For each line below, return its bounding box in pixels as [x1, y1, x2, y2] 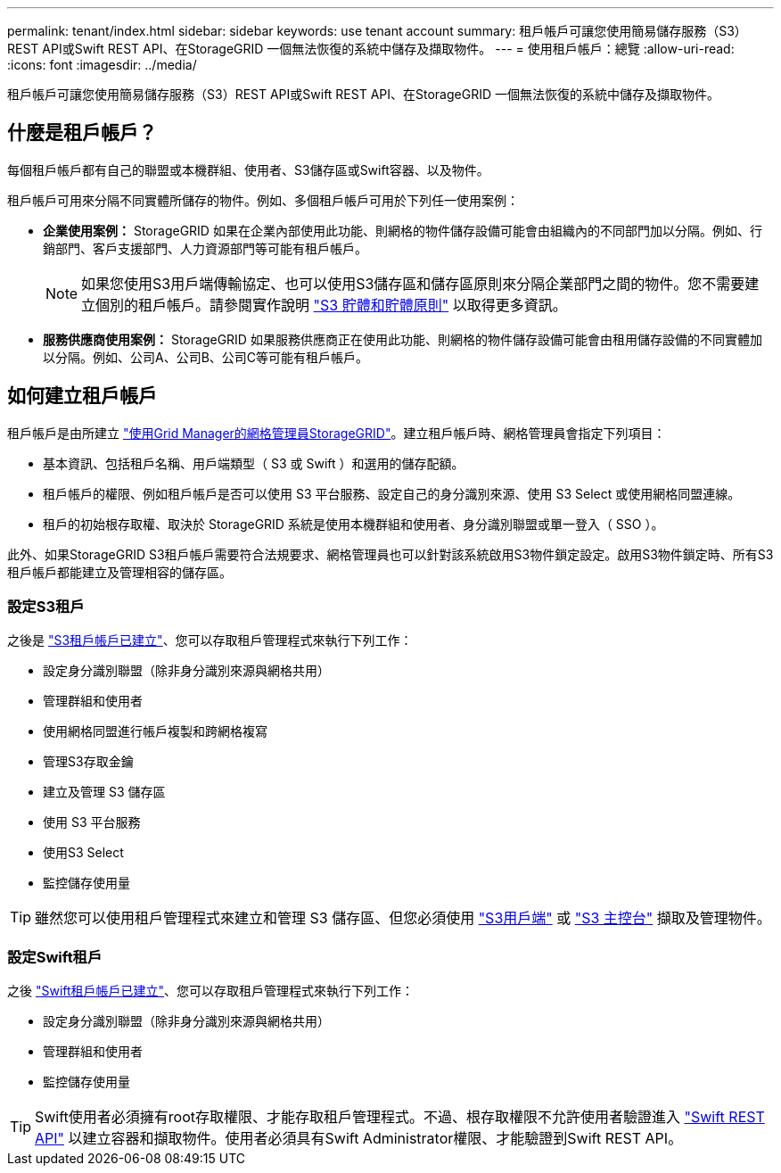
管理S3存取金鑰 [43, 754, 134, 770]
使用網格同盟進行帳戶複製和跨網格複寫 [43, 723, 267, 739]
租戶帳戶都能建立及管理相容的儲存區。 [7, 564, 232, 580]
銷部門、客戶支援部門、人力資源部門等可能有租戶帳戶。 [43, 240, 367, 256]
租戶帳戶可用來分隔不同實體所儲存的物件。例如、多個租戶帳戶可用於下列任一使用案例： [7, 192, 519, 208]
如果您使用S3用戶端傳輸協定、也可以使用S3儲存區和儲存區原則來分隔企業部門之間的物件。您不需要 [81, 274, 745, 293]
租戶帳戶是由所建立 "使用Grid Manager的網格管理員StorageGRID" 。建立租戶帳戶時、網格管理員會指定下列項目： [7, 425, 666, 441]
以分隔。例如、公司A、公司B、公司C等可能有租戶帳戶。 [43, 349, 369, 365]
